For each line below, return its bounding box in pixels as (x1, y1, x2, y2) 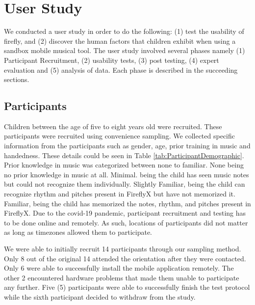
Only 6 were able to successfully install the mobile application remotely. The (4, 263, 234, 273)
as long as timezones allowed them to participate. (4, 227, 153, 237)
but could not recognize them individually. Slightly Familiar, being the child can (4, 179, 245, 189)
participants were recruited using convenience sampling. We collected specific (4, 131, 235, 141)
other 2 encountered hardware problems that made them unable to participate (4, 272, 239, 282)
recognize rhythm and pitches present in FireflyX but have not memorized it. (4, 189, 235, 199)
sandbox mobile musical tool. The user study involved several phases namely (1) (4, 45, 245, 55)
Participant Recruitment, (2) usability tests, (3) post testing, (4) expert (4, 55, 219, 65)
